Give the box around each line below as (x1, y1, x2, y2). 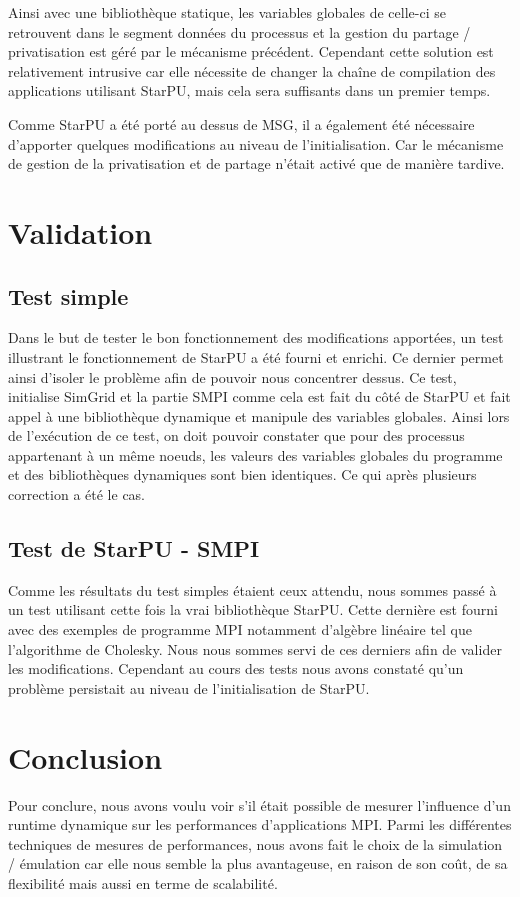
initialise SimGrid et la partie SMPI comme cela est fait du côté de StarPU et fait (8, 386, 511, 407)
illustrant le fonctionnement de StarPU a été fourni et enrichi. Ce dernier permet (8, 346, 504, 367)
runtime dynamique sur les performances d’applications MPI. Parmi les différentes (8, 814, 512, 835)
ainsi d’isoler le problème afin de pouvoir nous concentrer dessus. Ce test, (8, 366, 457, 387)
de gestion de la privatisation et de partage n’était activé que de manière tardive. (8, 153, 505, 174)
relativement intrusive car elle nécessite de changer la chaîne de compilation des (8, 60, 496, 81)
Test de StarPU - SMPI (8, 533, 260, 564)
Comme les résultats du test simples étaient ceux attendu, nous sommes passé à (8, 579, 497, 600)
